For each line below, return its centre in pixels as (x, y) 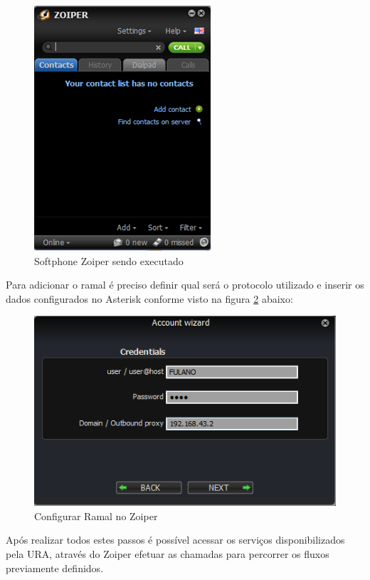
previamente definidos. (55, 568)
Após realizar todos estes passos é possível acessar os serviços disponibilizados (175, 540)
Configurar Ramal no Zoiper (96, 516)
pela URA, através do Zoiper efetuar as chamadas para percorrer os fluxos (168, 554)
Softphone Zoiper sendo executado (109, 260)
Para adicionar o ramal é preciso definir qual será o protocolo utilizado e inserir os (185, 285)
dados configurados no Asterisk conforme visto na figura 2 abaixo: (149, 298)
